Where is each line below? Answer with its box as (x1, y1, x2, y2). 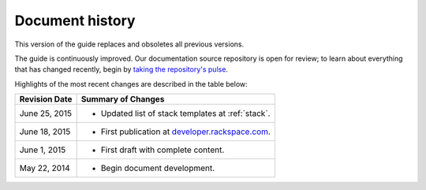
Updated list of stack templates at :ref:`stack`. (100, 108, 271, 119)
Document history (14, 12, 136, 29)
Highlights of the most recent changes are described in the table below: (14, 79, 248, 88)
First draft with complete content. (100, 144, 225, 155)
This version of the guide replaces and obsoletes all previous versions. (14, 39, 245, 49)
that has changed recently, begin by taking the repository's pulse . (14, 65, 229, 74)
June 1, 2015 (19, 144, 66, 155)
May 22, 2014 (19, 162, 70, 173)
